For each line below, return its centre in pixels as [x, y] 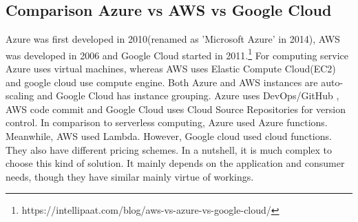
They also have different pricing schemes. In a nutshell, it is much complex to [169, 149]
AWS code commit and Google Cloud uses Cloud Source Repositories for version [176, 109]
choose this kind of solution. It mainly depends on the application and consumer [175, 163]
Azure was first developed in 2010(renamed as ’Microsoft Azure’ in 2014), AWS [173, 39]
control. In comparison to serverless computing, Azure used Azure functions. [167, 122]
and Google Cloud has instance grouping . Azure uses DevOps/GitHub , [188, 95]
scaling [20, 95]
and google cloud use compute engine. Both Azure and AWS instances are [162, 82]
